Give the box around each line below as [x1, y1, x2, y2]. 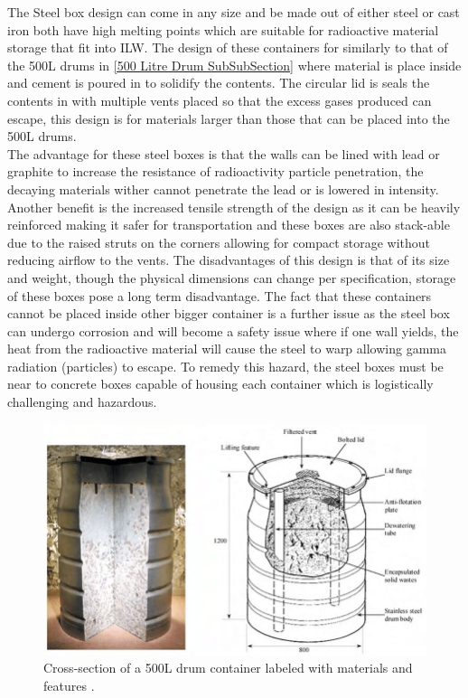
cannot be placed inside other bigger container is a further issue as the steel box [7, 304, 450, 323]
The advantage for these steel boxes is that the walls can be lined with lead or [7, 144, 440, 163]
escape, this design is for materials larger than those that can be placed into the [7, 108, 450, 127]
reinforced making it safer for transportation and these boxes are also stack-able [7, 215, 450, 234]
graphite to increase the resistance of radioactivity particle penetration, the [7, 162, 424, 181]
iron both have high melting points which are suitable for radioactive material [7, 20, 439, 39]
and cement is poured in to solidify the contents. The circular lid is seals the [7, 73, 430, 92]
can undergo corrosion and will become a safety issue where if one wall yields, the [7, 321, 459, 340]
